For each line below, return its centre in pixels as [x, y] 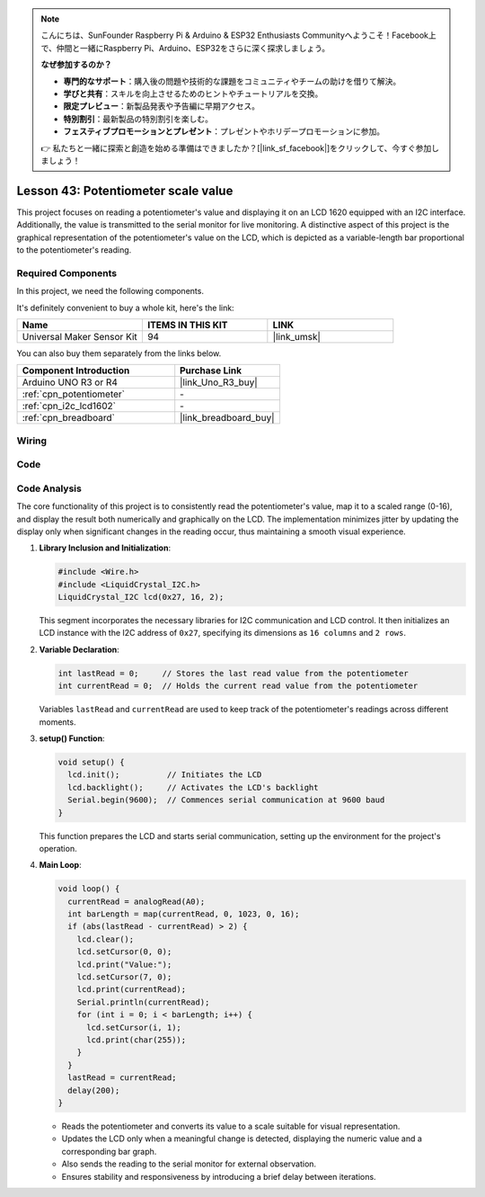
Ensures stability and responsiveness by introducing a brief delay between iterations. [219, 1176]
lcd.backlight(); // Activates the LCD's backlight [193, 787]
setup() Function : [72, 738]
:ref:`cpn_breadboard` [69, 418]
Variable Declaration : [79, 649]
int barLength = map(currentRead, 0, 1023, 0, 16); [184, 914]
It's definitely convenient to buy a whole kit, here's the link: [125, 308]
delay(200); [94, 1090]
